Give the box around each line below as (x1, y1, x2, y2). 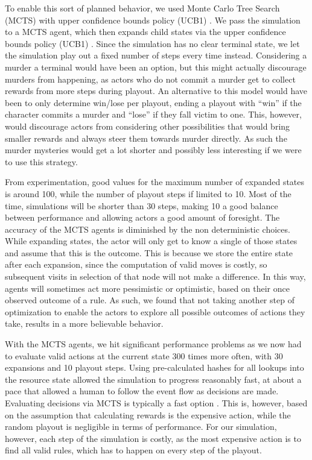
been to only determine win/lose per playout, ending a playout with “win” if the (5, 96, 302, 109)
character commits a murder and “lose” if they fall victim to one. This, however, (5, 108, 302, 121)
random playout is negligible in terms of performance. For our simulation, (5, 420, 277, 433)
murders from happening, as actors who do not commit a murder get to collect (5, 72, 296, 85)
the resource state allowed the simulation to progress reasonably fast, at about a (5, 373, 302, 385)
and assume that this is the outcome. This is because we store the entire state (5, 246, 293, 259)
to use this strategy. (5, 155, 78, 168)
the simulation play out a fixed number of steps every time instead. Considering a (5, 49, 307, 61)
